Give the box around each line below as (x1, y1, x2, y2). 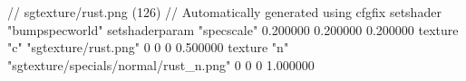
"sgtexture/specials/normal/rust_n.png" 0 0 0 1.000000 (7, 55, 315, 74)
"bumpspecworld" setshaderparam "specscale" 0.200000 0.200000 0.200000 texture (7, 20, 459, 39)
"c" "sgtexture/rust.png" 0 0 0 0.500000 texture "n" (7, 38, 289, 57)
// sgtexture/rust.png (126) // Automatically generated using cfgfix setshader (7, 3, 442, 21)
